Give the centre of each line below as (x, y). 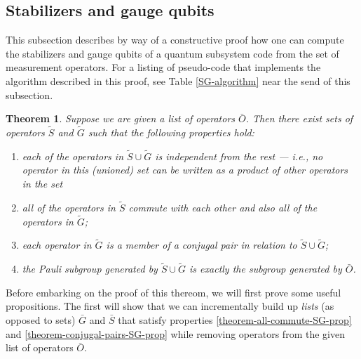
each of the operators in (73, 156)
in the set (42, 183)
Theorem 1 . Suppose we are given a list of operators (121, 118)
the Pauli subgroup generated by (90, 269)
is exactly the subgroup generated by (266, 269)
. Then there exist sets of (299, 118)
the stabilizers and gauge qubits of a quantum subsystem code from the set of (172, 53)
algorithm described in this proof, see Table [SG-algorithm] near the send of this (178, 80)
